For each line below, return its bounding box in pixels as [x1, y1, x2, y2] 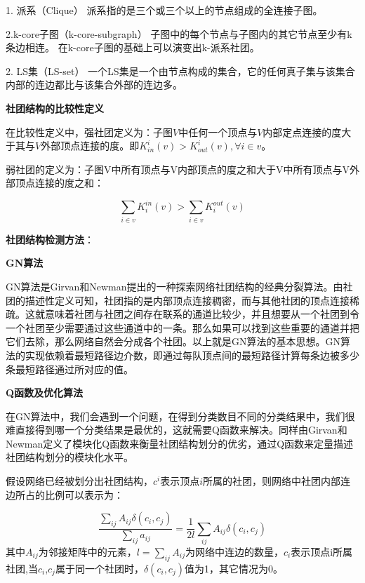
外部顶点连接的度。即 [41, 138, 140, 153]
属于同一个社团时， [55, 561, 144, 575]
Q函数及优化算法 [6, 385, 84, 400]
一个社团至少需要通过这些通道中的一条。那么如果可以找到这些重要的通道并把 [6, 320, 359, 335]
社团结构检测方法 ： [6, 232, 94, 246]
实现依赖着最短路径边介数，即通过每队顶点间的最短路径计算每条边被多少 [25, 347, 359, 362]
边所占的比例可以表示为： [6, 487, 124, 502]
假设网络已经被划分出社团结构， [6, 474, 153, 488]
